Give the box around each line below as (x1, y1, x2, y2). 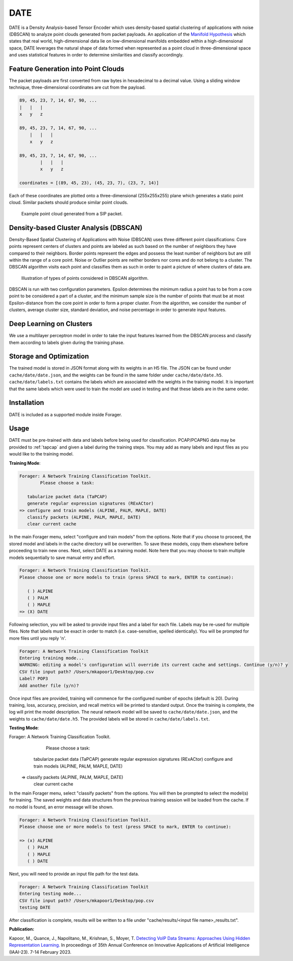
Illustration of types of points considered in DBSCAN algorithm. (21, 275, 149, 281)
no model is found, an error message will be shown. (9, 804, 114, 810)
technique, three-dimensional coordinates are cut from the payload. (9, 84, 146, 90)
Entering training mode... (19, 655, 84, 661)
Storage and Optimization (9, 352, 89, 361)
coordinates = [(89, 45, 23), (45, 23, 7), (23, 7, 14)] (19, 180, 159, 186)
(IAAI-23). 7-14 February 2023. (9, 949, 72, 955)
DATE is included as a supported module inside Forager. (9, 411, 122, 417)
